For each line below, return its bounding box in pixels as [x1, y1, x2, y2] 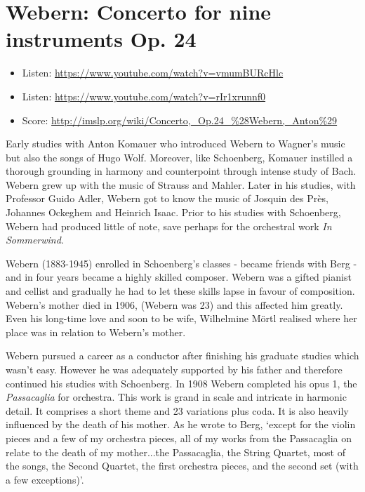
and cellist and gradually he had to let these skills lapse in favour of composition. [6, 284, 355, 298]
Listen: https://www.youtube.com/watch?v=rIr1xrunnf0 [22, 88, 266, 103]
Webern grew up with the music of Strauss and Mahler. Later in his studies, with [6, 177, 356, 192]
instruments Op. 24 [6, 25, 197, 53]
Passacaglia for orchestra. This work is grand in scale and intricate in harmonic [6, 390, 347, 404]
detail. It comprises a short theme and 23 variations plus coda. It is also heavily [6, 403, 349, 418]
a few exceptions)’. [6, 472, 84, 486]
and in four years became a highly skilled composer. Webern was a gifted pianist [6, 270, 352, 284]
